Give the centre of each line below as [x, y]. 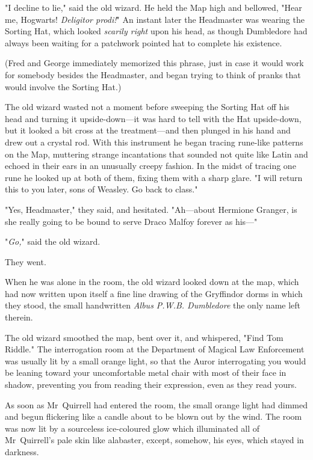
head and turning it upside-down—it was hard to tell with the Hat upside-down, [153, 118]
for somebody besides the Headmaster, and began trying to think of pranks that [153, 74]
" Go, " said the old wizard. [53, 241]
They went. [26, 261]
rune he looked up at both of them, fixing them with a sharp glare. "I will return [154, 177]
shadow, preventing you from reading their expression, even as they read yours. [151, 385]
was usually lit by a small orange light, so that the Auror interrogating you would [156, 360]
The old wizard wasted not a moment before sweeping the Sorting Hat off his [147, 107]
